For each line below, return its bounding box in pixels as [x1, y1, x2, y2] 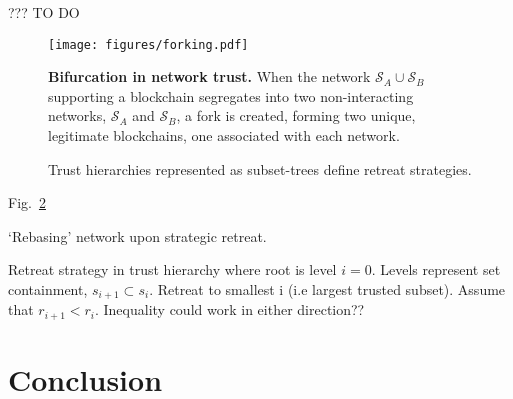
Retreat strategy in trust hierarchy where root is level [8, 259, 337, 280]
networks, [48, 105, 107, 126]
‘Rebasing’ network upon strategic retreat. [8, 225, 267, 246]
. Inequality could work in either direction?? [94, 299, 365, 320]
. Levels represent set [371, 259, 501, 280]
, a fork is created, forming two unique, [176, 105, 416, 126]
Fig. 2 [8, 192, 46, 213]
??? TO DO [8, 2, 80, 22]
